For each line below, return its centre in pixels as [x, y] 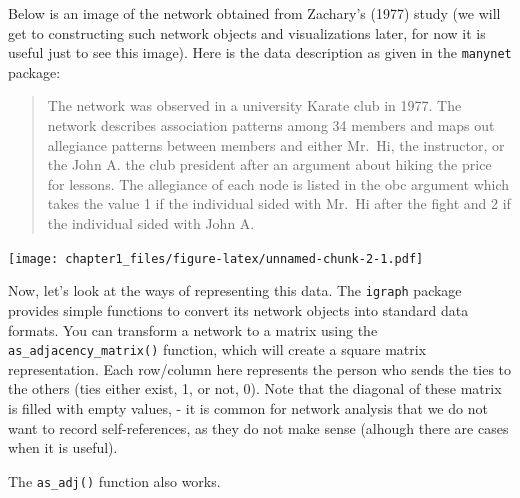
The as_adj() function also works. [114, 480]
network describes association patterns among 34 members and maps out [271, 125]
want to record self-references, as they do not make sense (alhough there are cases [258, 427]
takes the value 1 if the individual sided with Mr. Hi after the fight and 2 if [279, 203]
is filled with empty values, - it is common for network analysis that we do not [248, 407]
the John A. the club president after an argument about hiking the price [269, 164]
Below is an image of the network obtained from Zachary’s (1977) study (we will [254, 13]
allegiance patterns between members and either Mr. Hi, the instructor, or [276, 144]
